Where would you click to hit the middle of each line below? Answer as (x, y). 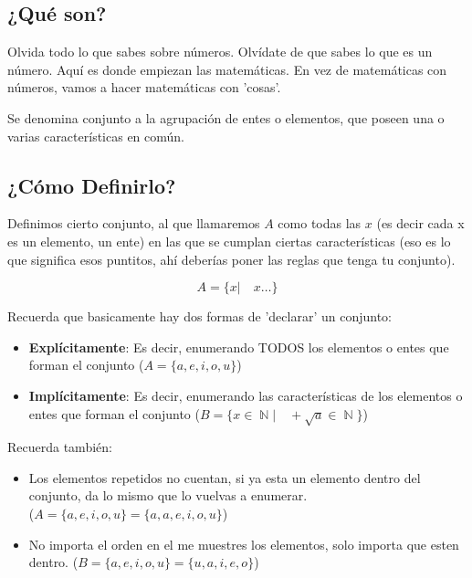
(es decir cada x (420, 223)
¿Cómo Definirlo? (92, 185)
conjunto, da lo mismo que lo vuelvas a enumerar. (168, 495)
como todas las (320, 223)
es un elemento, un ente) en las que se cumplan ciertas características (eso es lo (229, 241)
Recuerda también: (60, 447)
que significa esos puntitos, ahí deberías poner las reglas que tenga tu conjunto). (231, 259)
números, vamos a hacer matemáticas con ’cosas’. (144, 87)
